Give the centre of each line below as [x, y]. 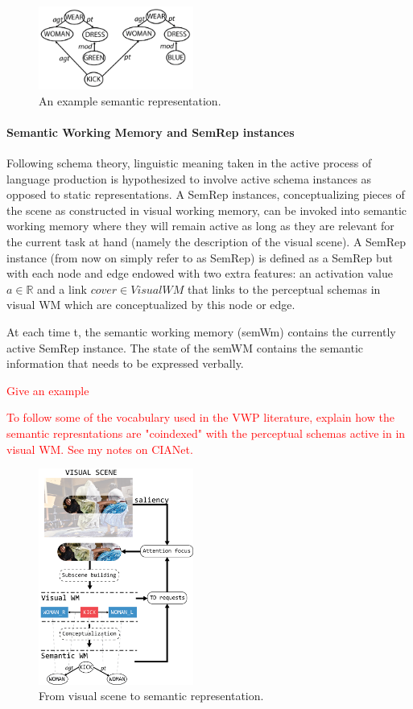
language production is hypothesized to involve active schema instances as [189, 178]
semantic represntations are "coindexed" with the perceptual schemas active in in [206, 433]
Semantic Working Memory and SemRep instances [151, 132]
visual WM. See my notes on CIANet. [100, 449]
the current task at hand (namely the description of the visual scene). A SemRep [206, 242]
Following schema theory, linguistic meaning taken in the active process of [189, 163]
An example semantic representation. [130, 100]
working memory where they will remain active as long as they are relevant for [200, 226]
